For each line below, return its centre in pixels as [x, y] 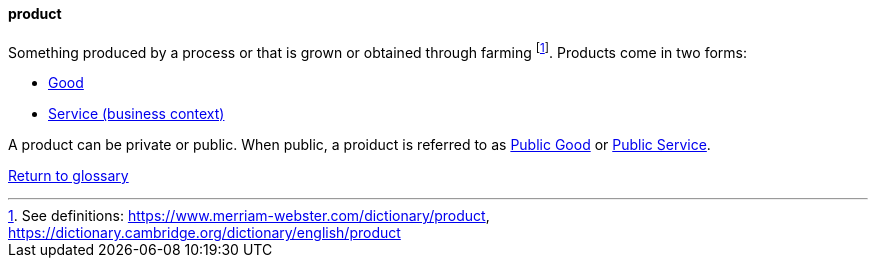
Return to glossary [68, 176]
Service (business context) [136, 114]
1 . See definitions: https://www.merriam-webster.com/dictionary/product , [249, 216]
